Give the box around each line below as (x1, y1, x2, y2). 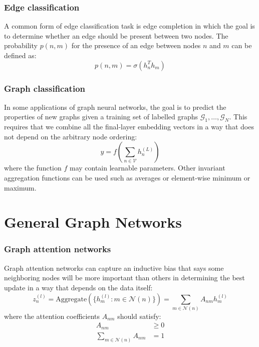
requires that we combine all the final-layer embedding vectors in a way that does (4, 121, 254, 132)
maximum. (4, 182, 37, 193)
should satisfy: (117, 310, 161, 321)
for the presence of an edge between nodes (71, 40, 201, 51)
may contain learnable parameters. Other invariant (69, 162, 225, 173)
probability (4, 40, 38, 51)
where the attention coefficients (4, 310, 100, 321)
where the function (4, 162, 62, 173)
